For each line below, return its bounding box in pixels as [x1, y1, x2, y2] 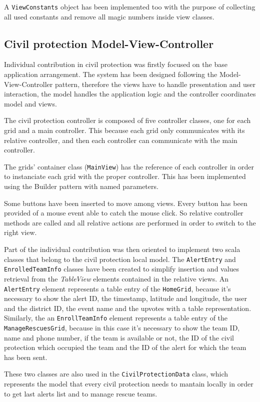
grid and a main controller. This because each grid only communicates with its [4, 125, 245, 135]
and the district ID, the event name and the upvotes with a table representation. [4, 302, 251, 313]
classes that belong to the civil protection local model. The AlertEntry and [4, 253, 236, 264]
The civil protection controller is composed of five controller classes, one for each [4, 115, 251, 125]
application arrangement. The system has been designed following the [4, 69, 217, 79]
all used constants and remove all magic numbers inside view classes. [4, 11, 214, 21]
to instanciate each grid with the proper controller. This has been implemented [4, 171, 246, 181]
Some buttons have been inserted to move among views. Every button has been [4, 197, 247, 208]
